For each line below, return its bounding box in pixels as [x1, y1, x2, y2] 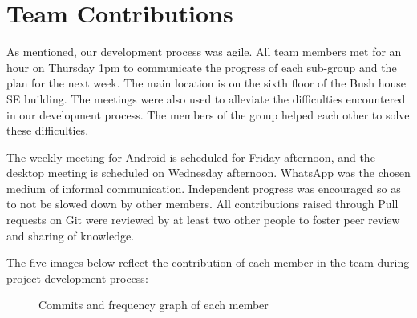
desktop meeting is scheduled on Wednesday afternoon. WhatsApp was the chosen [6, 164, 411, 181]
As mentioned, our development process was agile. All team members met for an [6, 43, 402, 60]
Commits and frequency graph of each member [38, 296, 269, 313]
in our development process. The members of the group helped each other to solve [6, 106, 410, 123]
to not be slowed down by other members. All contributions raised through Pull [6, 195, 399, 212]
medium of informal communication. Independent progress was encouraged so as [6, 179, 401, 196]
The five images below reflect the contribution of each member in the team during [6, 254, 410, 271]
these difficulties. [6, 122, 89, 139]
